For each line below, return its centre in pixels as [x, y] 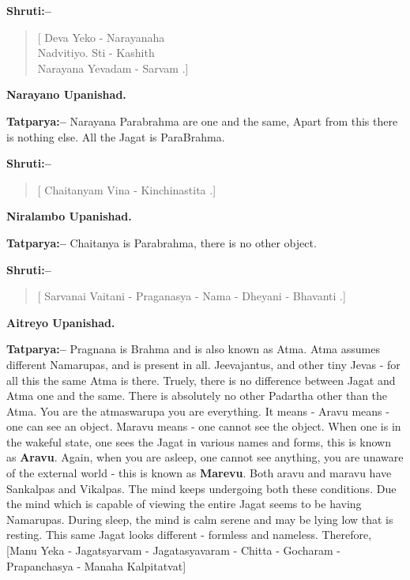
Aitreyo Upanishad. [61, 322]
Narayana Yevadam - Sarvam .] [113, 68]
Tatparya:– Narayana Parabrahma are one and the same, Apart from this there [202, 121]
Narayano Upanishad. [66, 94]
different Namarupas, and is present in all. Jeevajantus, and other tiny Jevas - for [203, 364]
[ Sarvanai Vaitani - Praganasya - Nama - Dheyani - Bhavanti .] [192, 296]
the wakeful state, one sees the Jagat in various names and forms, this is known [199, 441]
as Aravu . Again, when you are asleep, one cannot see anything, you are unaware [205, 457]
